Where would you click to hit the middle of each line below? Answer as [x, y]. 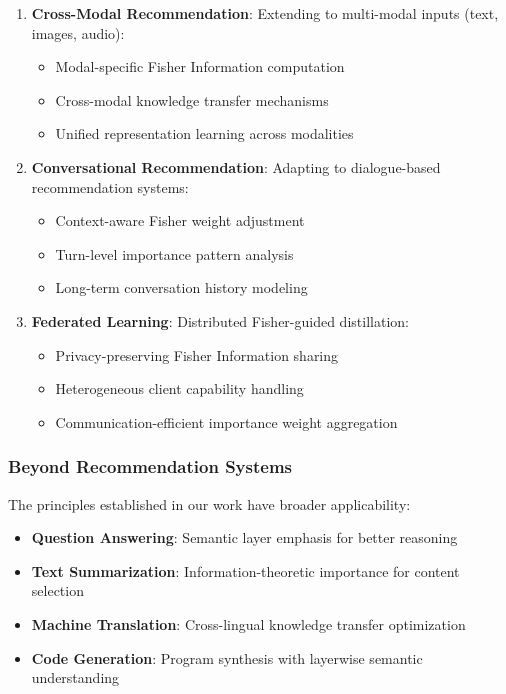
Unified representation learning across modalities [204, 133]
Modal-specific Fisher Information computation [200, 66]
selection [57, 590]
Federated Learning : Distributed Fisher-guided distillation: [220, 320]
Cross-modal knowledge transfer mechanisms [192, 99]
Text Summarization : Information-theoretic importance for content [245, 570]
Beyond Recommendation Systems [150, 466]
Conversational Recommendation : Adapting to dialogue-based [236, 166]
